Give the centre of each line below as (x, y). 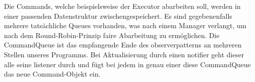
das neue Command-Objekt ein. (52, 74)
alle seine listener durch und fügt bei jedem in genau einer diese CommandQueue (127, 64)
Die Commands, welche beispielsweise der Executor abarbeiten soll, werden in (123, 6)
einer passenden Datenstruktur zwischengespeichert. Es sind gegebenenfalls (118, 16)
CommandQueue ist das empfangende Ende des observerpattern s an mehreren (123, 45)
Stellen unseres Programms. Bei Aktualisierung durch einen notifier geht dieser (124, 54)
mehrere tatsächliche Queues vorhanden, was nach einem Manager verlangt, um (125, 25)
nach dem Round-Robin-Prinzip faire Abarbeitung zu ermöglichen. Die (112, 35)
